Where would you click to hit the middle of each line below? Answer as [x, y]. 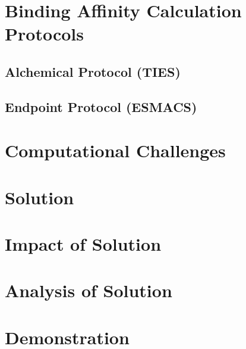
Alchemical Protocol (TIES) [93, 71]
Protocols [44, 34]
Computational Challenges [115, 150]
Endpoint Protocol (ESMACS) [101, 106]
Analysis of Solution [89, 290]
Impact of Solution [83, 244]
